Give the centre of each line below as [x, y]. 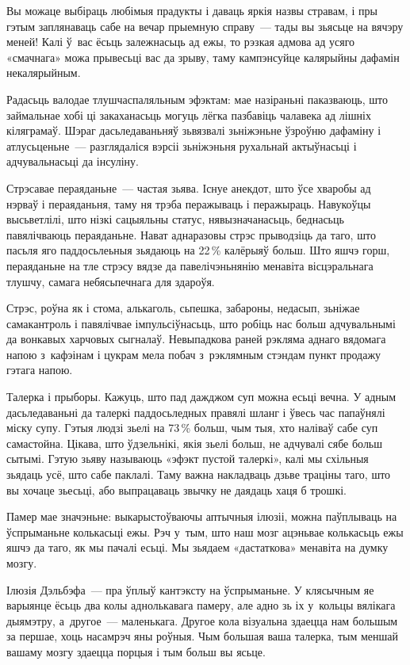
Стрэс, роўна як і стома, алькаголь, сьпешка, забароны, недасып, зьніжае [183, 308]
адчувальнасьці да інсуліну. [73, 161]
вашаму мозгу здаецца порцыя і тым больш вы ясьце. [136, 651]
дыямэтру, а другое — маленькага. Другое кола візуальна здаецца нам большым [202, 620]
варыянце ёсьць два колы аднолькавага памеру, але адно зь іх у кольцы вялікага [201, 605]
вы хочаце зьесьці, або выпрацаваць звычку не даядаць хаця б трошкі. [176, 489]
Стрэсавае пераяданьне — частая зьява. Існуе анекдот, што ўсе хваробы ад [189, 187]
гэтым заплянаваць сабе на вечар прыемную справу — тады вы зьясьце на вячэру [205, 26]
